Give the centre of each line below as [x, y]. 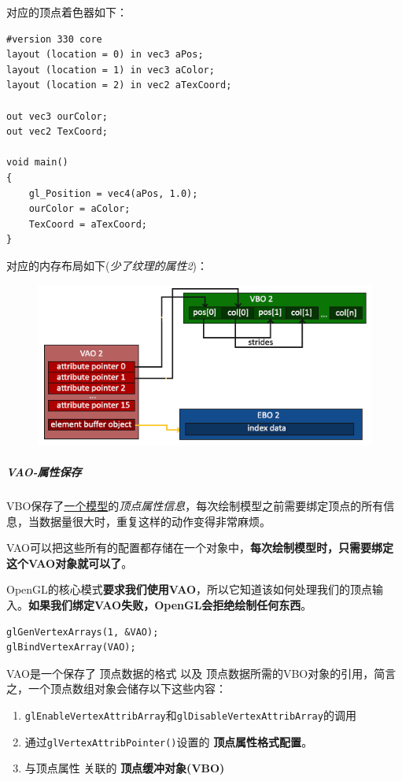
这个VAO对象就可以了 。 [70, 563]
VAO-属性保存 [44, 472]
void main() [37, 163]
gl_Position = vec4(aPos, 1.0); [113, 193]
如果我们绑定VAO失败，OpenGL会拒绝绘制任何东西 [165, 604]
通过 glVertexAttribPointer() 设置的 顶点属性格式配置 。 [169, 741]
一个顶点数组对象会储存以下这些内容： [127, 688]
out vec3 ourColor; [57, 116]
